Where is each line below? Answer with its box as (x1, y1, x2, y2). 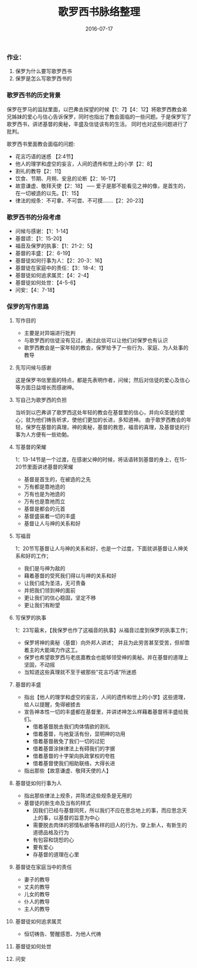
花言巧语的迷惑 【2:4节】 (15, 152, 77, 159)
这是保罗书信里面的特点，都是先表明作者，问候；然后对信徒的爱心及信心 (15, 377, 190, 384)
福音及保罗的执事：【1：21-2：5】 (15, 242, 96, 249)
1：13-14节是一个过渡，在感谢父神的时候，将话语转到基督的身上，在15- (15, 456, 187, 463)
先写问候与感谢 (15, 364, 52, 371)
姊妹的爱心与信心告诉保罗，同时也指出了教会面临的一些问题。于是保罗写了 (11, 113, 192, 120)
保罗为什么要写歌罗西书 (15, 68, 72, 75)
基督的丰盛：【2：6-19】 (15, 250, 73, 257)
